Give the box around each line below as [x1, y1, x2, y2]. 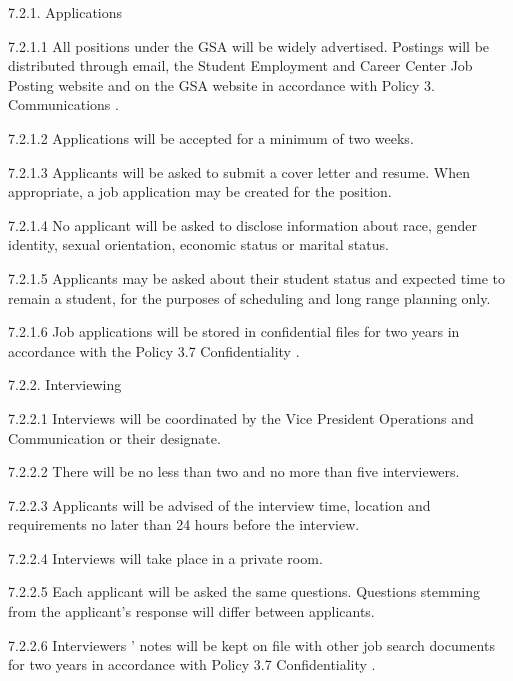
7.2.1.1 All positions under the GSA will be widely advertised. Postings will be [8, 35, 490, 56]
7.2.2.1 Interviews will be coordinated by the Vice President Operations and [8, 407, 474, 428]
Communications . [8, 94, 119, 115]
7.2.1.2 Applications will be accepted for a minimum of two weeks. [8, 127, 414, 148]
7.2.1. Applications [8, 2, 123, 22]
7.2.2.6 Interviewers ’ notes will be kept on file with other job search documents [8, 634, 495, 655]
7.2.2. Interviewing [8, 374, 122, 395]
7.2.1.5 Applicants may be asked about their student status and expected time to [8, 267, 506, 288]
